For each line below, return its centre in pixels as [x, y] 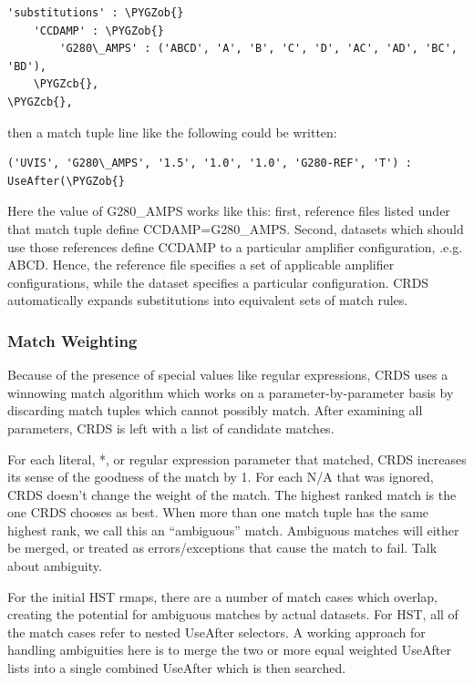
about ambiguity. [55, 566]
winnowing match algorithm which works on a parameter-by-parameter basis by [231, 392]
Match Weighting [72, 340]
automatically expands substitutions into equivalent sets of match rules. [208, 300]
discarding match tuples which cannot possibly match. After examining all [215, 410]
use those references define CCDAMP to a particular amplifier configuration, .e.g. [235, 246]
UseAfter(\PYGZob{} [66, 181]
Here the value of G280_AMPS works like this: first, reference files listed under [229, 211]
